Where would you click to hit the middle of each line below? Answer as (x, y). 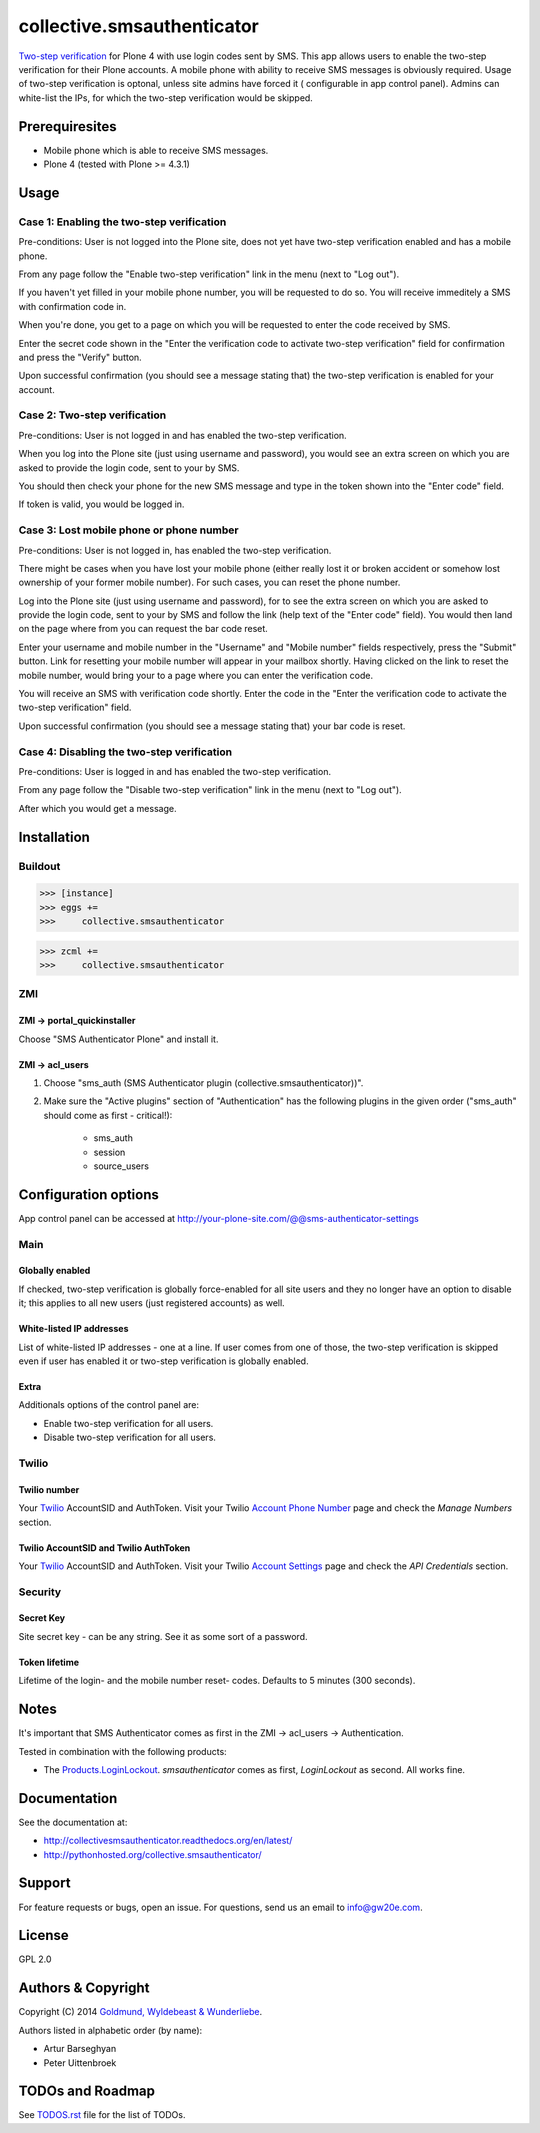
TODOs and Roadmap (86, 2091)
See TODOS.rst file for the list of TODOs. (102, 2115)
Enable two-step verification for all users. (128, 1423)
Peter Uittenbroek (80, 2062)
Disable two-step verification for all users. (130, 1437)
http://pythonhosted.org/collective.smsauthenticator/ (152, 1854)
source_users (121, 1166)
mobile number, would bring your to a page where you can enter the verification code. (196, 675)
